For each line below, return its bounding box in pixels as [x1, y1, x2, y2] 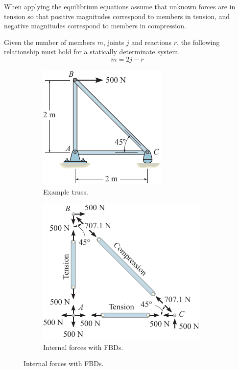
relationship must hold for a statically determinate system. [4, 46, 180, 57]
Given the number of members [4, 37, 96, 47]
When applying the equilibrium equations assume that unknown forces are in [4, 1, 236, 11]
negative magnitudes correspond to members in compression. [4, 21, 186, 31]
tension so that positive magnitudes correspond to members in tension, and [4, 11, 230, 21]
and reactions [131, 37, 172, 47]
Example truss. [43, 186, 88, 196]
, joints [103, 37, 124, 47]
